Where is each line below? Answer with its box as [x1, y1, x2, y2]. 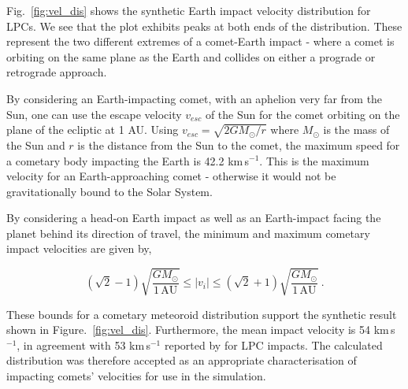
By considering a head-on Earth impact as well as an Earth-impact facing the [6, 209, 381, 226]
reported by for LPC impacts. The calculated [164, 336, 383, 353]
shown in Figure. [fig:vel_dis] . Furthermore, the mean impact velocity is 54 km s [6, 321, 395, 338]
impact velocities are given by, [6, 240, 152, 257]
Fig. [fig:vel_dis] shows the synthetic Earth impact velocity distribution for [6, 2, 371, 18]
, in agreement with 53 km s [17, 336, 150, 353]
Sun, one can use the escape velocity [6, 106, 182, 122]
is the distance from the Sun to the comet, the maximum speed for [77, 136, 400, 153]
